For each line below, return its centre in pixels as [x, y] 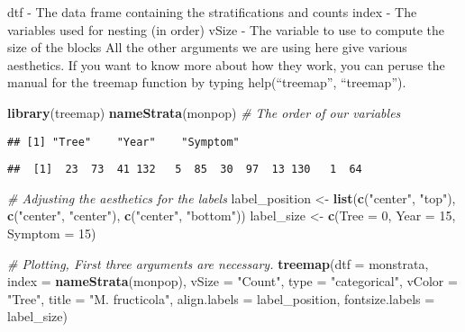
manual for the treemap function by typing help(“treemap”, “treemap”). [207, 82]
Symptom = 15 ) [52, 233]
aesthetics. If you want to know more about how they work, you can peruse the [226, 64]
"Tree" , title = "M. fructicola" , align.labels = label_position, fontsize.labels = [221, 298]
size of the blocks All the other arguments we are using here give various [207, 47]
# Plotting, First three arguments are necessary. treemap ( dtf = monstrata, [218, 263]
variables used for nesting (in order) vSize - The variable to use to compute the [226, 29]
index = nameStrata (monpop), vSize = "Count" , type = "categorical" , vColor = [232, 281]
